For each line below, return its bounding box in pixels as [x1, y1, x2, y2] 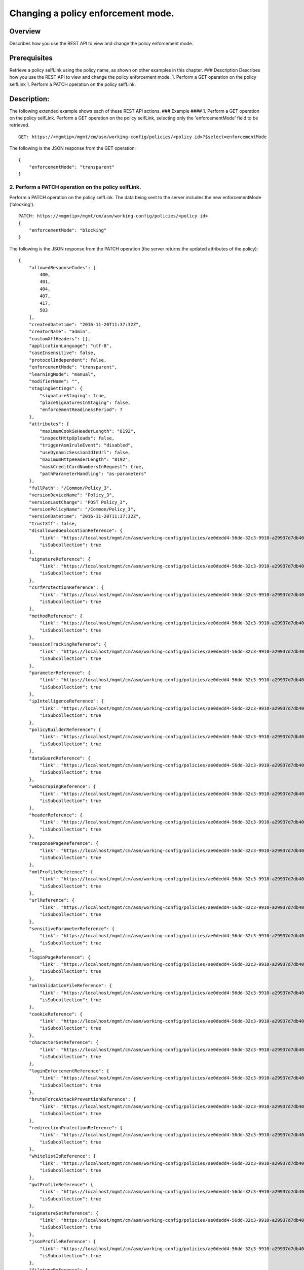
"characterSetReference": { [28, 1039, 99, 1045]
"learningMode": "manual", [28, 371, 96, 377]
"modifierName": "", [28, 378, 80, 384]
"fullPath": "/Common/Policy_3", [28, 485, 112, 491]
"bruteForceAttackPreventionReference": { [28, 1096, 136, 1102]
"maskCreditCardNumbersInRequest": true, [40, 464, 144, 469]
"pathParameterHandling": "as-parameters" [40, 470, 147, 477]
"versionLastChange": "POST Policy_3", [28, 499, 128, 505]
